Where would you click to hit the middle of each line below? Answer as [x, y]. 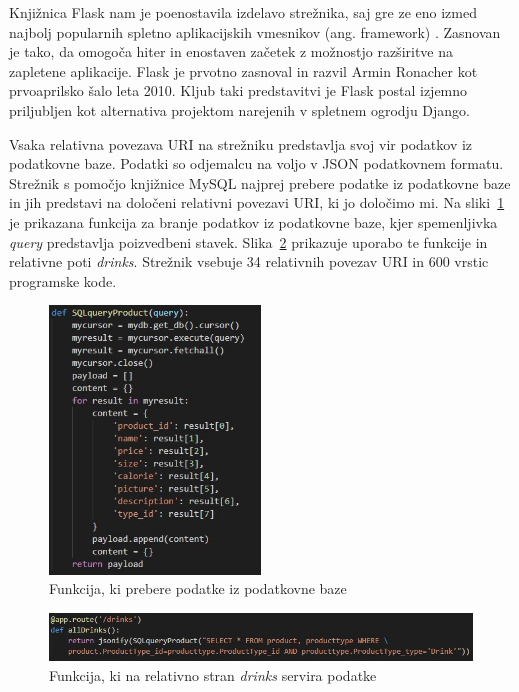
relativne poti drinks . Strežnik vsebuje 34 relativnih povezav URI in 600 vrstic [249, 261]
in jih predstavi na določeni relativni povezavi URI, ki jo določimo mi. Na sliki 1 [257, 202]
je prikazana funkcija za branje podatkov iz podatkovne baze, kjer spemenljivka [253, 221]
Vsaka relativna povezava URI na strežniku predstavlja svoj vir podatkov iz [241, 143]
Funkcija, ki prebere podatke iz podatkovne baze [198, 588]
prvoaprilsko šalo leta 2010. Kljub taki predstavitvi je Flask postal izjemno [238, 90]
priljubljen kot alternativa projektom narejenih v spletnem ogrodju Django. [240, 109]
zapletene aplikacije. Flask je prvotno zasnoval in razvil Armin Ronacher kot [243, 70]
